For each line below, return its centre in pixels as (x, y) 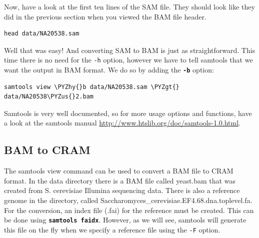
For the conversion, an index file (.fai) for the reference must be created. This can (129, 210)
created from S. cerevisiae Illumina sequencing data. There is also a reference (122, 190)
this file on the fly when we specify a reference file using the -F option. (112, 229)
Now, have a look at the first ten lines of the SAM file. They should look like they (129, 6)
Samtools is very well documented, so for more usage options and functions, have (128, 113)
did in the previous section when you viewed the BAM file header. (105, 16)
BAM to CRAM (47, 150)
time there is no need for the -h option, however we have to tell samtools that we (128, 60)
